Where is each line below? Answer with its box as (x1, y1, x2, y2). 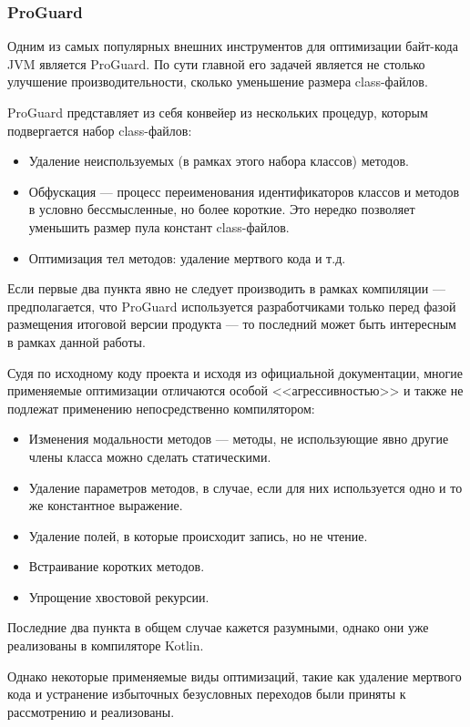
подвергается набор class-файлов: (7, 120, 192, 139)
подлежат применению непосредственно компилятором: (7, 398, 315, 417)
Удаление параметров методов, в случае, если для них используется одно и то (28, 477, 463, 497)
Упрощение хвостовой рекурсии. (28, 587, 209, 606)
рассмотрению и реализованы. (7, 701, 175, 721)
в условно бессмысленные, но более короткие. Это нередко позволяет (28, 200, 415, 219)
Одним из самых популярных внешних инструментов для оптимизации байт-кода (7, 36, 458, 56)
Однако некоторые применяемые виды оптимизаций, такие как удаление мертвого (7, 666, 462, 685)
